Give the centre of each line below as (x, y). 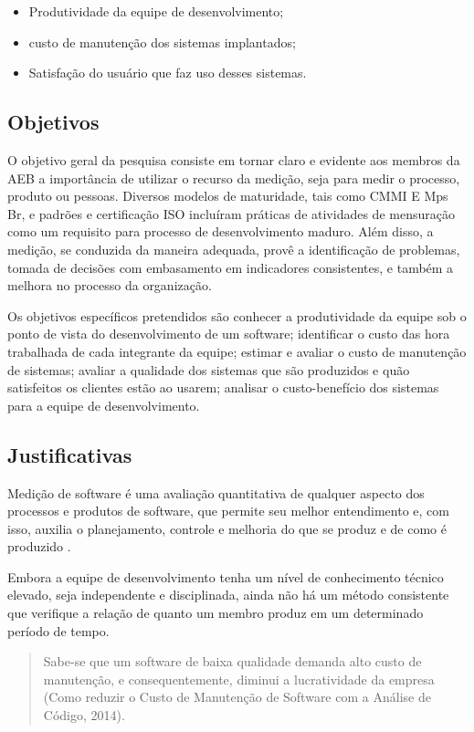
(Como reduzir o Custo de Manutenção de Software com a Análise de (237, 697)
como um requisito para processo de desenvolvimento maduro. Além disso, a (221, 231)
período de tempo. (58, 630)
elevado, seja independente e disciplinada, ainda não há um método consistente (228, 595)
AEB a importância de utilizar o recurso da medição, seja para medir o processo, (234, 178)
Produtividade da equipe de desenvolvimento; (156, 11)
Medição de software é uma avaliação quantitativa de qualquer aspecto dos (216, 492)
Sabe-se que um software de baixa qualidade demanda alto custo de (232, 661)
